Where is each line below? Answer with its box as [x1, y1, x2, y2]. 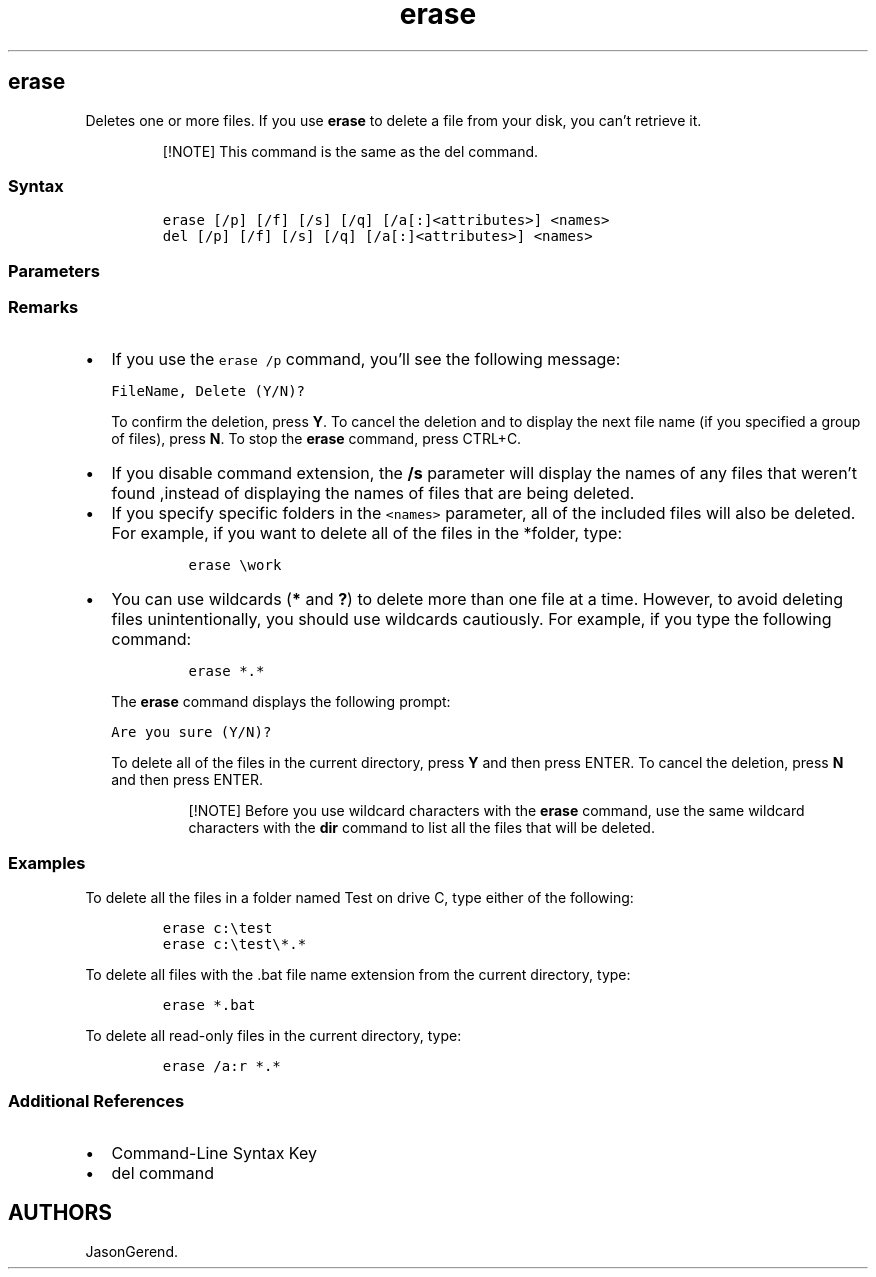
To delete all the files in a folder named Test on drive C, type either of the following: [85, 889, 634, 907]
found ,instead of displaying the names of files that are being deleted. [111, 483, 635, 504]
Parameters [8, 260, 100, 281]
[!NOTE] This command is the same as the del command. [162, 142, 539, 160]
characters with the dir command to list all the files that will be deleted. [188, 819, 655, 837]
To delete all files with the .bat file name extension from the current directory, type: [85, 966, 631, 984]
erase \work [188, 557, 282, 574]
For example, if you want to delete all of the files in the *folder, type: [111, 523, 622, 544]
